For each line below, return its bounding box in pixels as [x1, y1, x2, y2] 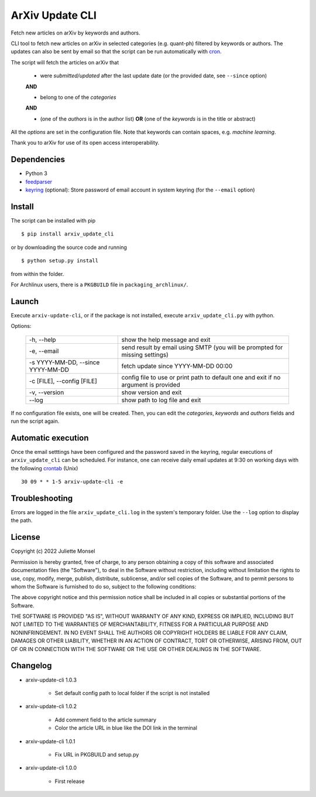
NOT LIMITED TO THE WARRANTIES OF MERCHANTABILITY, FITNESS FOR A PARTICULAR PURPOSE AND [11, 621, 269, 628]
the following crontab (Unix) [11, 464, 78, 471]
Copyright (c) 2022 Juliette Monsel [11, 548, 95, 555]
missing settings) [121, 350, 169, 358]
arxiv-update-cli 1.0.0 [25, 764, 77, 771]
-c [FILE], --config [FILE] [29, 377, 98, 385]
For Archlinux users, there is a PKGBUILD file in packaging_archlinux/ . [11, 281, 188, 288]
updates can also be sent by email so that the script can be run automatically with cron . [11, 48, 222, 55]
